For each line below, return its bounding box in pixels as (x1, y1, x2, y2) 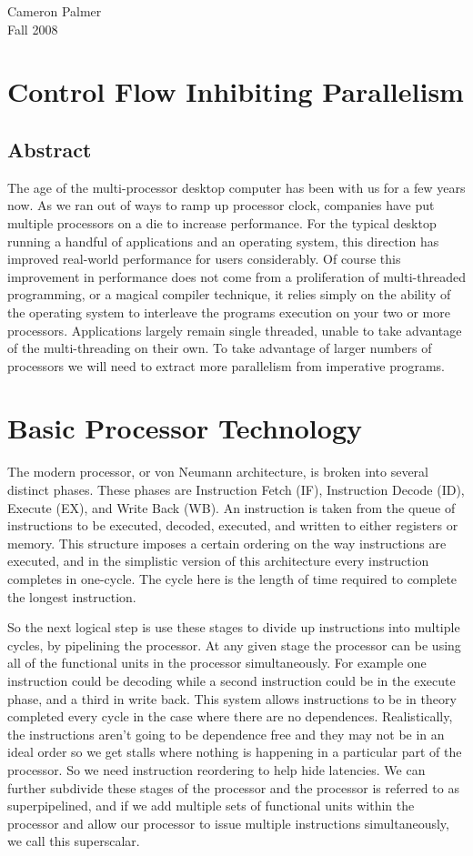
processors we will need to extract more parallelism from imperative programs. (7, 356, 445, 375)
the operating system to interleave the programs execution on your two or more (7, 302, 450, 321)
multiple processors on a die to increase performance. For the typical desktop (7, 213, 437, 232)
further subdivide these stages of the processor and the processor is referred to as (7, 778, 459, 797)
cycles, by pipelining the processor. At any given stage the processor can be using (7, 635, 461, 654)
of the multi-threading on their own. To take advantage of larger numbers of (7, 338, 432, 358)
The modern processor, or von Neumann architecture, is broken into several (7, 462, 428, 481)
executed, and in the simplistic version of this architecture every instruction (7, 551, 429, 570)
